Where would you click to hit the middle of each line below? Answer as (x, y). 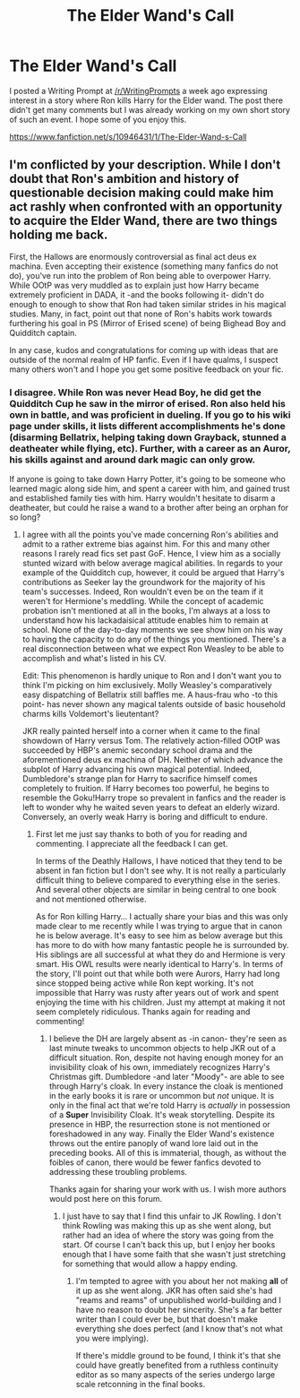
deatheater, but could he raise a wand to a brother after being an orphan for (149, 508)
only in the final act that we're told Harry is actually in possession (170, 1105)
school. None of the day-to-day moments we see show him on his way (153, 630)
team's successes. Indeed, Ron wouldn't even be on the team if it (143, 591)
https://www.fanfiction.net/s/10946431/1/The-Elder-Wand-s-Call (128, 136)
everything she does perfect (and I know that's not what (180, 1329)
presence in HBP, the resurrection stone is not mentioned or (159, 1125)
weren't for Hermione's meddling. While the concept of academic (143, 601)
